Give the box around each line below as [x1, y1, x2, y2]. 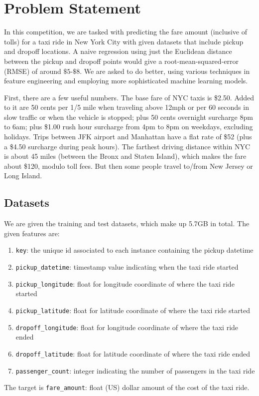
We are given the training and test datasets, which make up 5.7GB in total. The [4, 218, 250, 229]
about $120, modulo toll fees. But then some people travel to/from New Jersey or [4, 160, 253, 171]
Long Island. [4, 170, 42, 181]
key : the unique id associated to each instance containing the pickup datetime [15, 245, 254, 255]
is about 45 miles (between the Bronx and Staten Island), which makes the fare [4, 151, 247, 161]
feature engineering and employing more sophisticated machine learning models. [4, 75, 248, 86]
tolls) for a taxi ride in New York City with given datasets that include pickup [4, 36, 244, 46]
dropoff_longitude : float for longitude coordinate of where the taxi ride [15, 322, 239, 332]
